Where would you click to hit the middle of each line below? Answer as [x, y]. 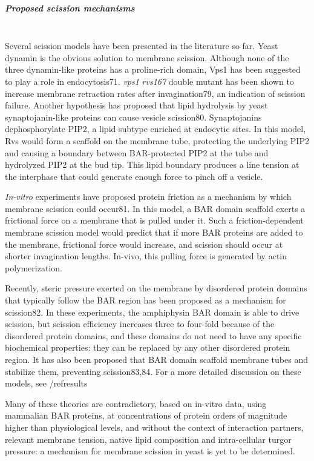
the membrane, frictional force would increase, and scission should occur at [144, 244]
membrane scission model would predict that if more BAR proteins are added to [154, 232]
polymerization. [34, 267]
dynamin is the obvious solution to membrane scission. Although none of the [147, 57]
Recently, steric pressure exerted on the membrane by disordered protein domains [156, 288]
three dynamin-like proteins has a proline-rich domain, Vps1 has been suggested [153, 69]
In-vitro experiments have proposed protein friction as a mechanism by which [148, 197]
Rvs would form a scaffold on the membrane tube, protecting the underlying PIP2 [157, 140]
